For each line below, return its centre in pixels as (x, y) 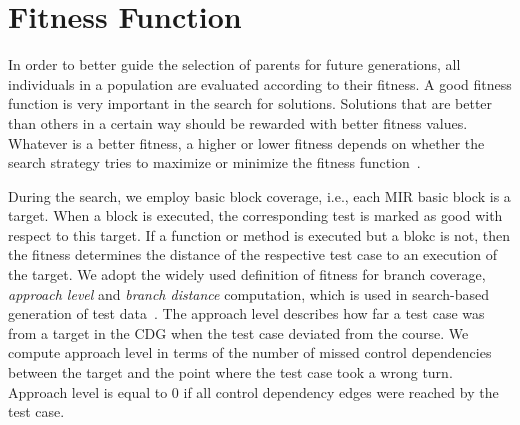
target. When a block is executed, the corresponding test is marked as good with (255, 215)
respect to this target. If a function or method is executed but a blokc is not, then (259, 234)
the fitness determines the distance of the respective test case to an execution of (252, 254)
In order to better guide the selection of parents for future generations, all (234, 64)
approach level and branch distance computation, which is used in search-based (248, 293)
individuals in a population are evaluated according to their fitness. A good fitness (260, 83)
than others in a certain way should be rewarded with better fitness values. (238, 122)
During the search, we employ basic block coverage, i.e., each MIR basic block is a (259, 195)
